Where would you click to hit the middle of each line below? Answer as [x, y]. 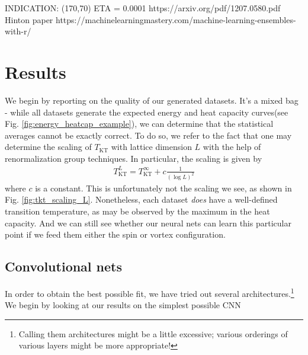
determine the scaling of [48, 147]
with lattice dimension [151, 147]
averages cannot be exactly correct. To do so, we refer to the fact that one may [148, 135]
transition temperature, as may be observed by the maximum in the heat [137, 211]
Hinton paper [29, 19]
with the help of [232, 147]
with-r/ [18, 31]
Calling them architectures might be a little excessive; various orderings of [153, 333]
